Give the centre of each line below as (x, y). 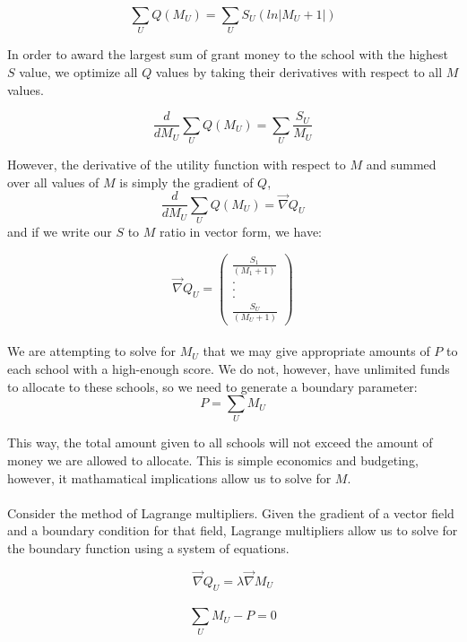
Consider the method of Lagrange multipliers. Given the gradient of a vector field (231, 512)
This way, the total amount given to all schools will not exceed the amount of (220, 442)
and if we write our (60, 231)
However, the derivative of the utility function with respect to (177, 164)
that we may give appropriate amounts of (316, 351)
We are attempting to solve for (91, 351)
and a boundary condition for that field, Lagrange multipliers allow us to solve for (233, 530)
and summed (401, 164)
